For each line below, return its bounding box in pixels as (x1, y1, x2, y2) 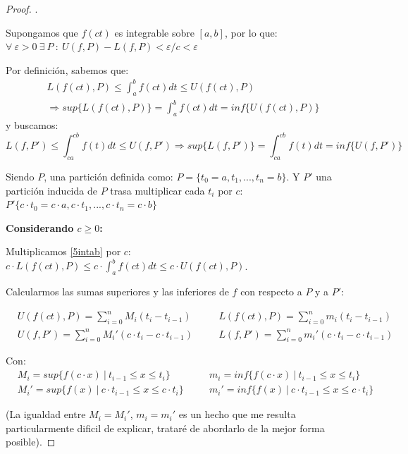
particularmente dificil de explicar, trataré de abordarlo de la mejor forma (6, 420, 325, 435)
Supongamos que (6, 25, 78, 39)
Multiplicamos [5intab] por (6, 244, 121, 259)
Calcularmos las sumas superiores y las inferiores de (6, 284, 229, 299)
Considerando (6, 220, 74, 235)
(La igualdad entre (6, 407, 86, 422)
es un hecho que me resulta (178, 407, 296, 422)
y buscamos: (6, 118, 58, 133)
